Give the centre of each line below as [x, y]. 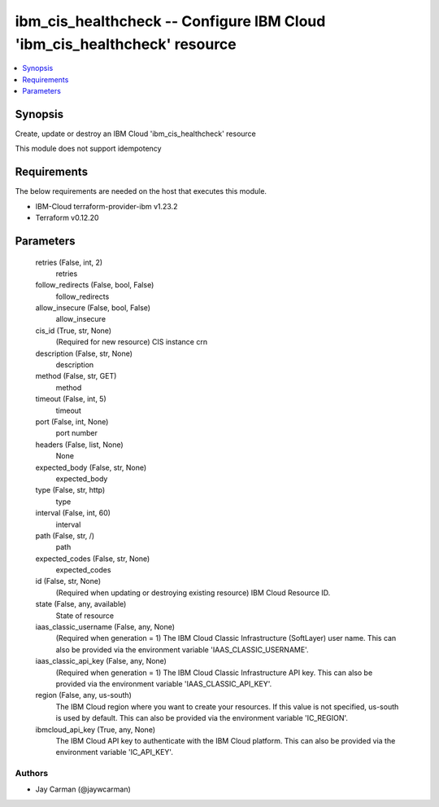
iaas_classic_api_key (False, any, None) [101, 661]
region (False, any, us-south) [83, 695]
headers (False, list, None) [79, 445]
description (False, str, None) [84, 353]
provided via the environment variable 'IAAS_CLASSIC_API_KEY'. [164, 683]
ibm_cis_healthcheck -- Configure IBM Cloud [170, 21]
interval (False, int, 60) [73, 513]
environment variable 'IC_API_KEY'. [115, 752]
